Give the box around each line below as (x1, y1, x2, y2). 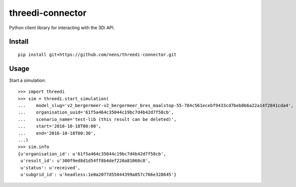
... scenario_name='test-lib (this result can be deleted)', (18, 116, 177, 122)
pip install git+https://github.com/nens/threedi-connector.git (18, 52, 177, 57)
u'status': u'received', (20, 165, 81, 170)
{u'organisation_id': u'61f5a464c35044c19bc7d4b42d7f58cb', (18, 151, 166, 156)
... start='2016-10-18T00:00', (18, 123, 101, 129)
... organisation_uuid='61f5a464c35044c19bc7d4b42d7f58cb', (18, 110, 174, 115)
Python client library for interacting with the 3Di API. (9, 25, 115, 31)
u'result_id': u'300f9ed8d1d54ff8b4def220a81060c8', (20, 158, 150, 164)
